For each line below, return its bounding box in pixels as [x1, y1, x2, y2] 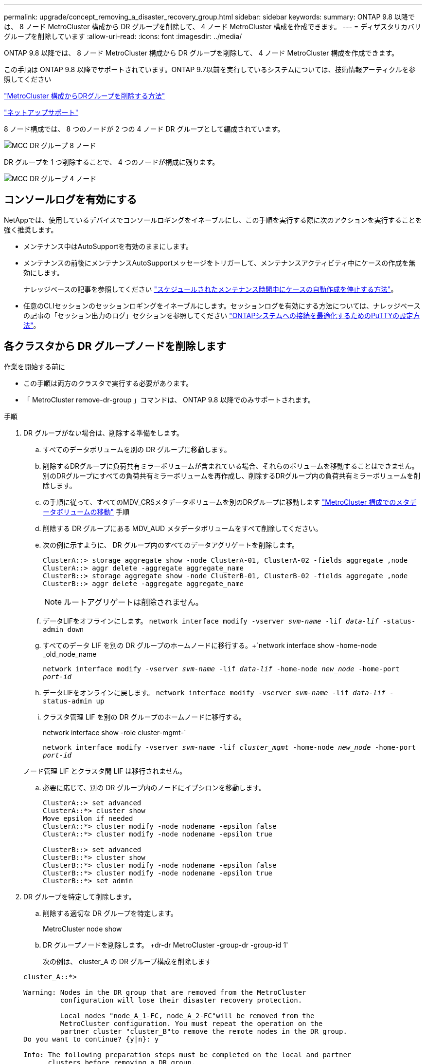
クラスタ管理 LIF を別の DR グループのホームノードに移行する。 [43, 712, 246, 721]
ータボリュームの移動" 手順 [43, 507, 130, 516]
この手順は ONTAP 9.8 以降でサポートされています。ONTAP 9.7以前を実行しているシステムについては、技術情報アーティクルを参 [4, 65, 416, 74]
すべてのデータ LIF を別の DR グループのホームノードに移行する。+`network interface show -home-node [43, 641, 377, 649]
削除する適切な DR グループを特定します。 [43, 909, 177, 917]
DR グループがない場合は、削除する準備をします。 [23, 428, 183, 437]
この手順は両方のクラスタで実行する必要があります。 [23, 379, 193, 387]
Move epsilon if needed [43, 814, 133, 822]
